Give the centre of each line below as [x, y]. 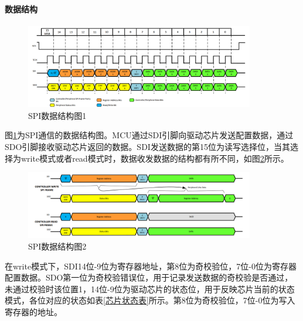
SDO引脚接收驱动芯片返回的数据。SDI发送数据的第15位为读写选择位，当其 [147, 147]
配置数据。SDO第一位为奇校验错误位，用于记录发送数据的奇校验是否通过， [149, 277]
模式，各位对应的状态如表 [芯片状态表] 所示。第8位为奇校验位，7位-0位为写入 [150, 300]
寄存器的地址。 [33, 312]
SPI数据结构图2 [57, 246]
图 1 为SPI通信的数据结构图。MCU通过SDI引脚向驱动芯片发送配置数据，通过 [149, 135]
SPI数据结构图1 [57, 115]
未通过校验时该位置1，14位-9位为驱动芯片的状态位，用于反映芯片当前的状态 [150, 288]
